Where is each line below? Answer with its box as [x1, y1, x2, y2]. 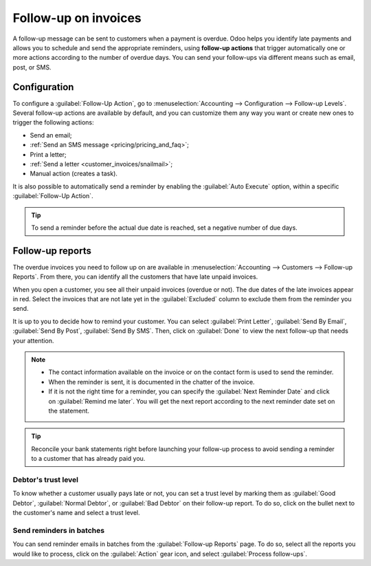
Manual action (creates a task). [30, 169, 118, 178]
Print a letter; [30, 150, 67, 158]
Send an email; [30, 131, 72, 139]
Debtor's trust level [12, 475, 79, 484]
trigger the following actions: [12, 118, 94, 127]
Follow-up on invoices [12, 10, 142, 25]
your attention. [12, 336, 54, 345]
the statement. [48, 406, 89, 415]
